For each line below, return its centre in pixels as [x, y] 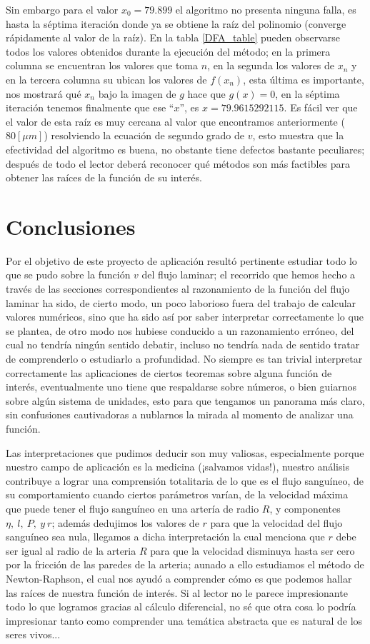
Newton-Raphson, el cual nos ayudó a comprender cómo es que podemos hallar [179, 578]
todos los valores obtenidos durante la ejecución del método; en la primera [168, 51]
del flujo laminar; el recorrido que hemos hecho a [249, 275]
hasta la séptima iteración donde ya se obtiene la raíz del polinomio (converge [176, 23]
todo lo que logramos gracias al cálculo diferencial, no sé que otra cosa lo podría [181, 607]
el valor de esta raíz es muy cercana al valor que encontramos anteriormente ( [175, 121]
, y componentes [305, 508]
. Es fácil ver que [321, 107]
